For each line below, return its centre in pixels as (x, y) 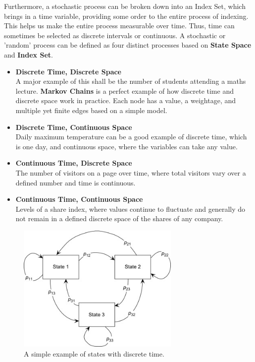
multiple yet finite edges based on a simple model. (91, 110)
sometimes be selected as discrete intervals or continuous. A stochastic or (115, 35)
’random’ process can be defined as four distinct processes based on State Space (128, 45)
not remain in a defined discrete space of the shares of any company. (119, 218)
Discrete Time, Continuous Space (74, 127)
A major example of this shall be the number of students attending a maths (131, 81)
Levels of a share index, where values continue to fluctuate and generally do (130, 209)
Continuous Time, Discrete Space (74, 163)
